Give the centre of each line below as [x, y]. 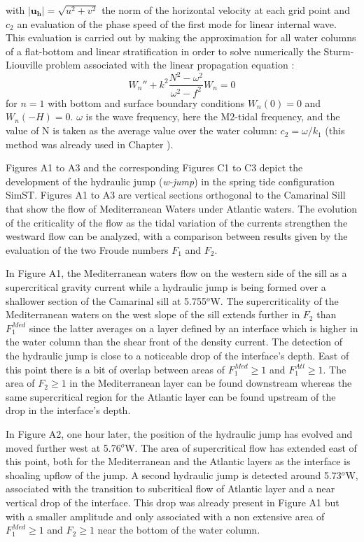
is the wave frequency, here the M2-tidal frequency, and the [213, 116]
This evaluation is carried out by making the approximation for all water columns [181, 37]
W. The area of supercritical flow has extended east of [241, 447]
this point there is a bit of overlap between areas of [115, 369]
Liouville [24, 65]
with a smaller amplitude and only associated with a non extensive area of [165, 516]
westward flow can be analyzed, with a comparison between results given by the [177, 236]
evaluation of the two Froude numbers [87, 249]
